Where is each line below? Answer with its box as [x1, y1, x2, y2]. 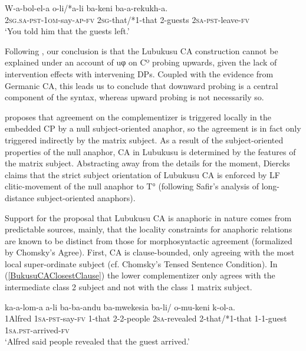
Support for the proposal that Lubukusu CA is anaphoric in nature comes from [5, 211, 292, 224]
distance [5, 191, 34, 204]
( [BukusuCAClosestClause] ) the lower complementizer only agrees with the [5, 269, 275, 281]
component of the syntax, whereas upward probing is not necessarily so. [5, 91, 264, 103]
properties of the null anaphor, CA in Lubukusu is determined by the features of [5, 145, 296, 158]
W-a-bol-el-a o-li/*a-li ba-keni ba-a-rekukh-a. [5, 2, 168, 14]
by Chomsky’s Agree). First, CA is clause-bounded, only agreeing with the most [5, 246, 295, 258]
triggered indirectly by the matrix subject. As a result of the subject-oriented [5, 133, 284, 146]
